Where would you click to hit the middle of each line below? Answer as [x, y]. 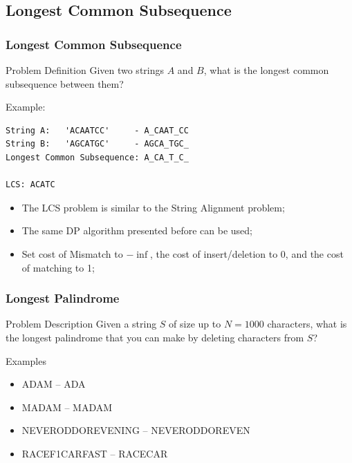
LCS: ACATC [30, 185]
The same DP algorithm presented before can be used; [137, 230]
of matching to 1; [58, 267]
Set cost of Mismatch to [72, 253]
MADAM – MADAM [67, 407]
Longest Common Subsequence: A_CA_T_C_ [97, 157]
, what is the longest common [266, 70]
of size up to [195, 324]
